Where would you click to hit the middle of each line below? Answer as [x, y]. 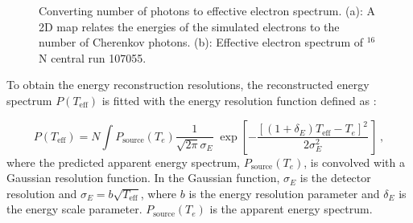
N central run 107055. [93, 57]
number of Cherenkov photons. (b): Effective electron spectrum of [201, 42]
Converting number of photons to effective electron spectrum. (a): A [207, 10]
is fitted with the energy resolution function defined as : [239, 100]
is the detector [335, 178]
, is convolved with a [354, 162]
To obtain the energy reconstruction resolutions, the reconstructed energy [188, 85]
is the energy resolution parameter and [284, 193]
